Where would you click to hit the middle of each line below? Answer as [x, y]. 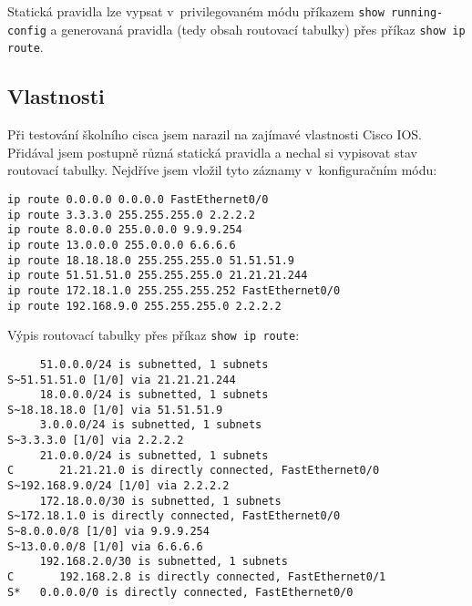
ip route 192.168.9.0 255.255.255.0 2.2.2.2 [144, 306]
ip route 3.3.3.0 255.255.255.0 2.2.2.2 [132, 215]
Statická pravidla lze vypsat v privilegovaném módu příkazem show [196, 11]
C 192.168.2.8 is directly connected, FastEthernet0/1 [197, 577]
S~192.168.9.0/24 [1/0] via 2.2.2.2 [118, 486]
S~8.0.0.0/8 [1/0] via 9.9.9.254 [108, 532]
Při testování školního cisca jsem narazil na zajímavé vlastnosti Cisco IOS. [215, 134]
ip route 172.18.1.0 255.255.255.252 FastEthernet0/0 [174, 290]
